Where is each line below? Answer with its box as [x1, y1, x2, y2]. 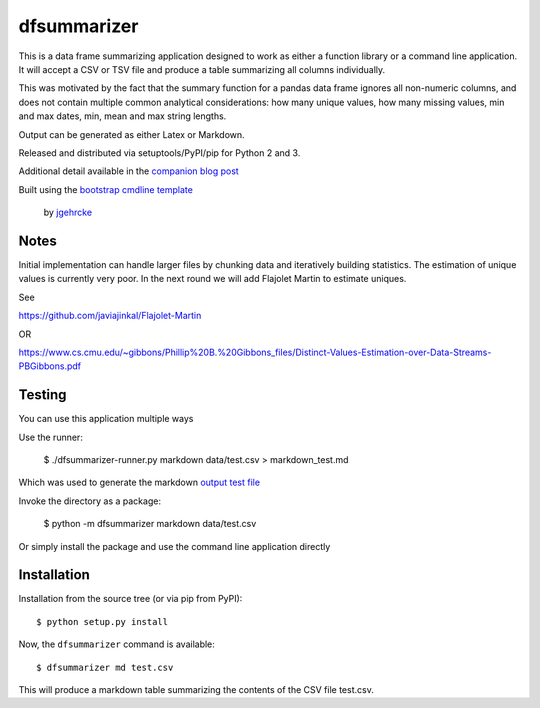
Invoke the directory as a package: [18, 495, 162, 507]
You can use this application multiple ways [18, 413, 194, 425]
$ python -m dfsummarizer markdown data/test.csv [43, 518, 257, 530]
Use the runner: [18, 431, 84, 443]
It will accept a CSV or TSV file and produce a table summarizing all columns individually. [18, 63, 386, 75]
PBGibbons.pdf [18, 360, 82, 372]
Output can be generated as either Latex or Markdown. [18, 128, 245, 140]
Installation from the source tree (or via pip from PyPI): [18, 593, 243, 605]
